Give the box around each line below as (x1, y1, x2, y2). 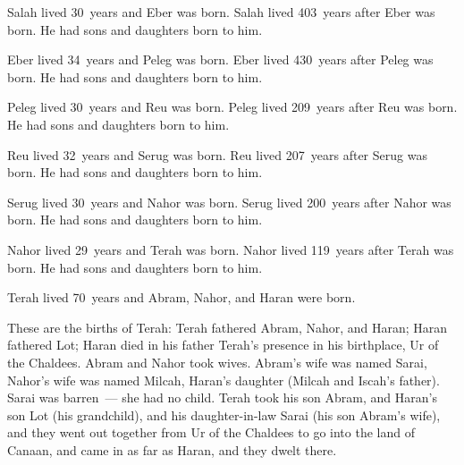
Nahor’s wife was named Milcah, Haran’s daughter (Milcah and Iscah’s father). (7, 370, 440, 389)
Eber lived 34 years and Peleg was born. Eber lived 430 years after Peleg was (7, 50, 434, 69)
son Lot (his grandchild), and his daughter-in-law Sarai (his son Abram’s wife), (7, 405, 441, 424)
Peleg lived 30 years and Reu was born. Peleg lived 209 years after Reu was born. (7, 97, 458, 116)
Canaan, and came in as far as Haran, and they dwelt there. (7, 440, 337, 459)
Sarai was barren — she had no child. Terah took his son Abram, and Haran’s (7, 388, 437, 407)
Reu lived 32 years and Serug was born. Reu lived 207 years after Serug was (7, 145, 427, 164)
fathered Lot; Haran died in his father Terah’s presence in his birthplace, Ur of (7, 335, 439, 354)
